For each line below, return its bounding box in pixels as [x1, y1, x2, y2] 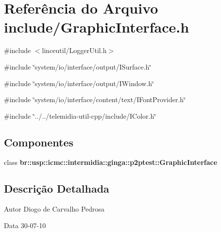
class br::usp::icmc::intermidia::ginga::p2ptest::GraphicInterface [4, 157, 218, 167]
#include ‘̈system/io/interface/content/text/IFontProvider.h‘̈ [4, 94, 186, 105]
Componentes [4, 134, 74, 149]
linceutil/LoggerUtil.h [42, 45, 107, 55]
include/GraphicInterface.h [4, 17, 189, 37]
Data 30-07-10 [4, 220, 46, 230]
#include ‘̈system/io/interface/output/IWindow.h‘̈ [4, 78, 154, 88]
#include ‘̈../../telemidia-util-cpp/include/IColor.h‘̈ [4, 110, 156, 121]
